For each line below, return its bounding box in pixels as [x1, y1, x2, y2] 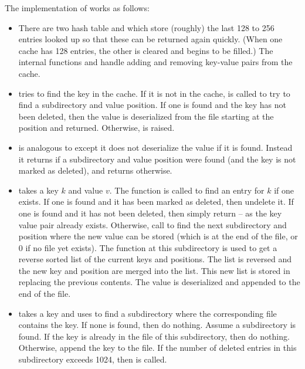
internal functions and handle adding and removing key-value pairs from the [18, 56, 293, 68]
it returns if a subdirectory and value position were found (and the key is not [18, 153, 296, 165]
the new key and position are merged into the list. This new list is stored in [18, 264, 290, 276]
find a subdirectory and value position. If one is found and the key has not [18, 99, 287, 111]
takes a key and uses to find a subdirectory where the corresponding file [18, 307, 277, 319]
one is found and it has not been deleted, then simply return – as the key [18, 206, 282, 219]
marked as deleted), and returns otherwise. [18, 164, 172, 177]
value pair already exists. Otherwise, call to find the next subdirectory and [18, 218, 287, 231]
